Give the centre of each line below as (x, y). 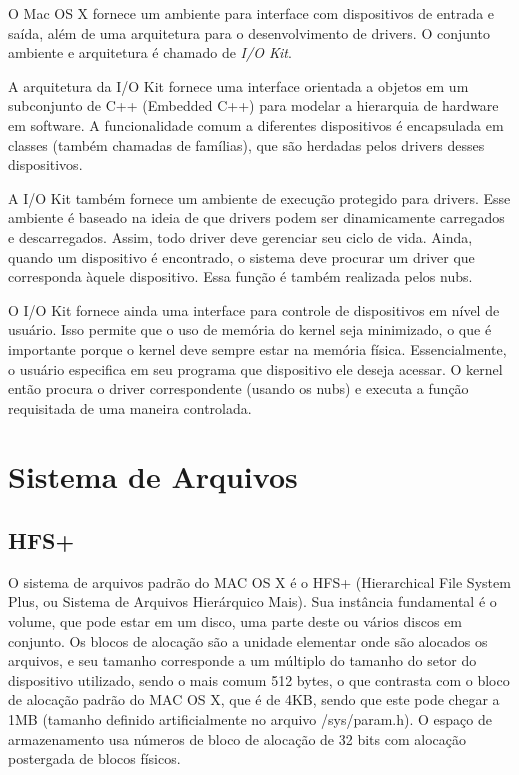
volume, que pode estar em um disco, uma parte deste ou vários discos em (235, 621)
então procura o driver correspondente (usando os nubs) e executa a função (238, 388)
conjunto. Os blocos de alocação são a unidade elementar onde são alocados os (248, 640)
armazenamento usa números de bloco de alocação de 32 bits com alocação (237, 738)
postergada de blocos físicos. (94, 758)
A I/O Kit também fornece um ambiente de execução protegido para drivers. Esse (259, 197)
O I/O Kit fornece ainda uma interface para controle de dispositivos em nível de (254, 309)
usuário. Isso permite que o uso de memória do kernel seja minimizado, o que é (250, 329)
